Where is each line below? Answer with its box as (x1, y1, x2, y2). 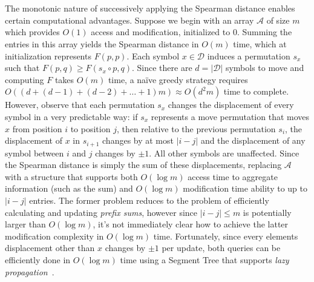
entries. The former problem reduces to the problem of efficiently (29, 193, 269, 206)
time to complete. (223, 85, 289, 98)
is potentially (243, 206, 292, 218)
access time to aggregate (188, 170, 278, 183)
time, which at (233, 37, 287, 50)
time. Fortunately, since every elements (153, 229, 298, 242)
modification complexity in (5, 229, 104, 242)
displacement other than (5, 241, 95, 254)
